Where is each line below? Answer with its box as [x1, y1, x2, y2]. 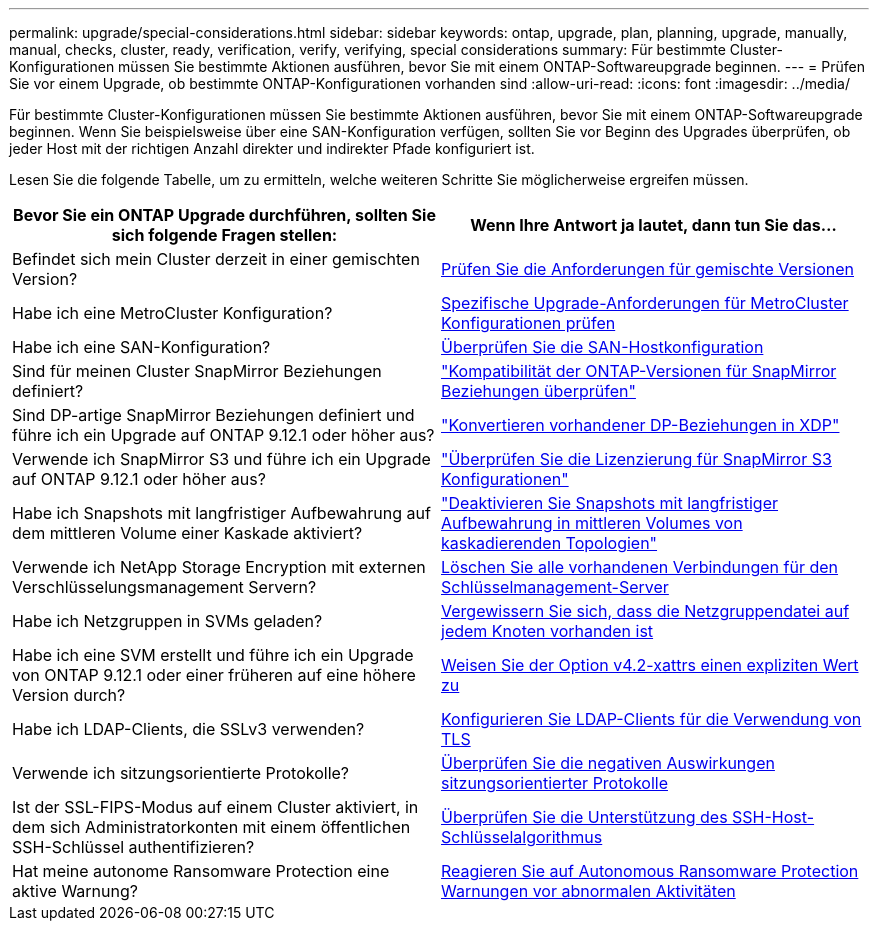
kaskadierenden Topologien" [441, 533, 658, 553]
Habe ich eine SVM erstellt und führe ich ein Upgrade [12, 645, 414, 665]
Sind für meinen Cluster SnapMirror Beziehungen [12, 361, 382, 381]
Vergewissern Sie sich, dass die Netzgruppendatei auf [441, 601, 850, 621]
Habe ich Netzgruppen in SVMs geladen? [12, 611, 323, 631]
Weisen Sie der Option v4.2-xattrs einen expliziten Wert [441, 655, 859, 675]
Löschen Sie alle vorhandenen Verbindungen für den [441, 557, 839, 577]
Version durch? [12, 685, 126, 705]
